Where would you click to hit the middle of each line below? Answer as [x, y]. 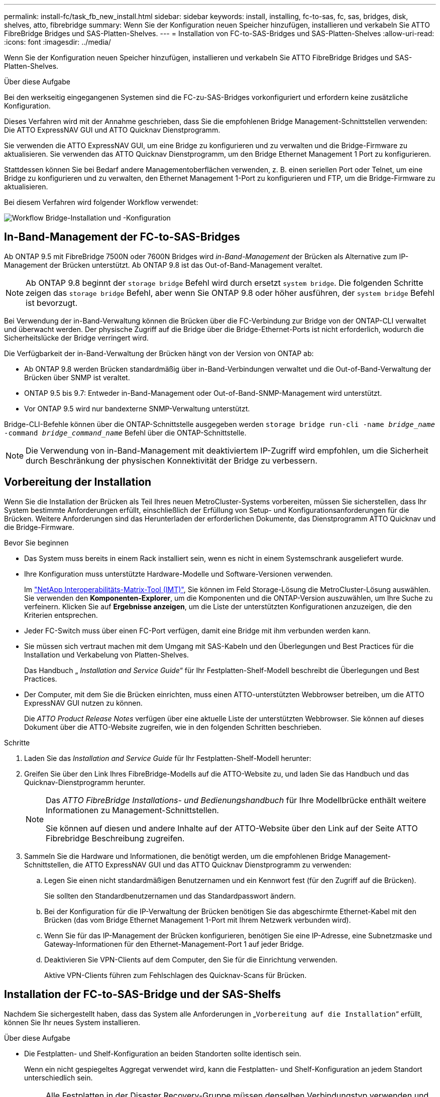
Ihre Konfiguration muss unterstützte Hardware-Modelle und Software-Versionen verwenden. [179, 574]
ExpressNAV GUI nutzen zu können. [83, 703]
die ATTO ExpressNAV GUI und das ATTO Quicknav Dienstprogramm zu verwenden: [212, 864]
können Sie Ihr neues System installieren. [72, 1022]
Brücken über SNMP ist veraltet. [77, 377]
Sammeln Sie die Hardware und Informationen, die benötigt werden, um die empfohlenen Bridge [183, 856]
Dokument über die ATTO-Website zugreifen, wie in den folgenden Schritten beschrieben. [173, 727]
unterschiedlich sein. [59, 1077]
